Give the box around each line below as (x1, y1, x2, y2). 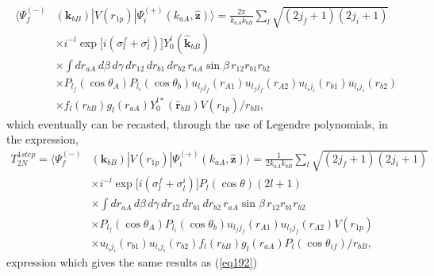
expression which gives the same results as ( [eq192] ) (6, 254, 257, 270)
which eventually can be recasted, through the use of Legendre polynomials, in (6, 115, 388, 132)
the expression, (6, 131, 79, 148)
